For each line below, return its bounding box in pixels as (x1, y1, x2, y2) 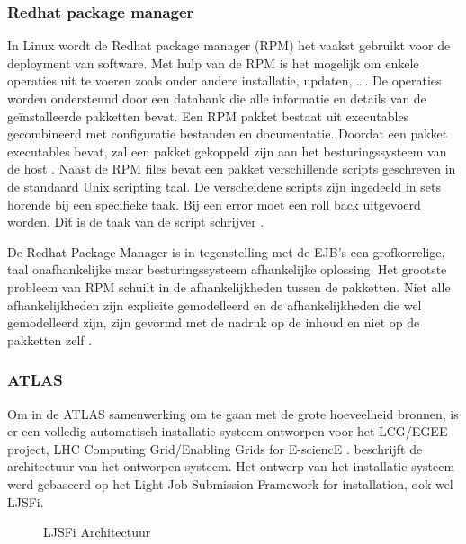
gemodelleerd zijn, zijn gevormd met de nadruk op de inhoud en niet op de (7, 313, 420, 332)
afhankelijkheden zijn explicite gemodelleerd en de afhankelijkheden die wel (7, 295, 422, 314)
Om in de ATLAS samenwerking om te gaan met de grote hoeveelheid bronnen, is (7, 404, 459, 423)
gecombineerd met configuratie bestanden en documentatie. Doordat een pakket (7, 124, 448, 143)
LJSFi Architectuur (43, 522, 151, 541)
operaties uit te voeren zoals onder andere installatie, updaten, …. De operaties (7, 71, 442, 90)
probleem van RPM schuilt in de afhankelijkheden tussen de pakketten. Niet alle (7, 277, 451, 296)
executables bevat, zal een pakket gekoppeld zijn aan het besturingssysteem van (7, 141, 447, 160)
